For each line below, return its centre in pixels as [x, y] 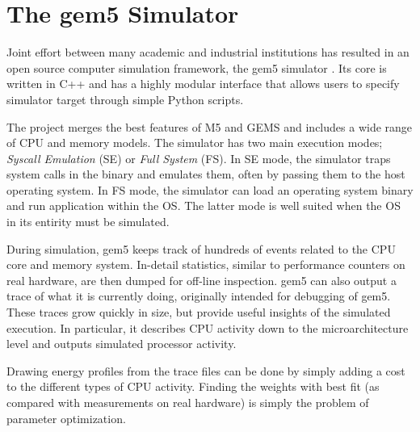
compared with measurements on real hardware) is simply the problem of [188, 402]
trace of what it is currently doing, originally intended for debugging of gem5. [199, 296]
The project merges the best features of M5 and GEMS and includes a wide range [210, 126]
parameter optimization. [66, 418]
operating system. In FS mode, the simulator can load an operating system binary [210, 189]
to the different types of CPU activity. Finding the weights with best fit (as [193, 386]
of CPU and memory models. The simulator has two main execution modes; [195, 143]
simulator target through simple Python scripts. [125, 99]
